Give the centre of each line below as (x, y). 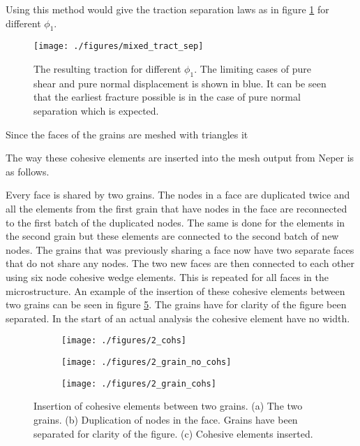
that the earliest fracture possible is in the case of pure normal (167, 97)
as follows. (28, 171)
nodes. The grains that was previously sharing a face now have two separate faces (180, 249)
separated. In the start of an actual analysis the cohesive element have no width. (178, 318)
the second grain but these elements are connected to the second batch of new (172, 236)
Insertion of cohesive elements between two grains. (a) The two (168, 406)
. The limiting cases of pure (253, 69)
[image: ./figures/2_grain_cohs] (139, 383)
